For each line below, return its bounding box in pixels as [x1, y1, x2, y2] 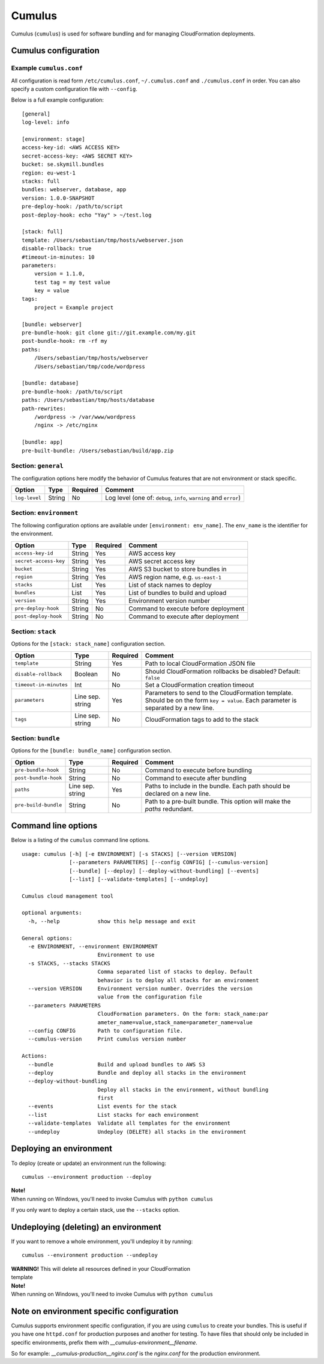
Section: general [11, 462, 64, 470]
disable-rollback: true [22, 245, 92, 252]
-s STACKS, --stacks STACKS [28, 960, 111, 966]
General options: [22, 935, 73, 941]
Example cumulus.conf [11, 64, 83, 72]
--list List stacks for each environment [28, 1111, 199, 1118]
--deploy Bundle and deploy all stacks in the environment [28, 1069, 247, 1076]
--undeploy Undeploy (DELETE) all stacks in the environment [28, 1128, 247, 1135]
